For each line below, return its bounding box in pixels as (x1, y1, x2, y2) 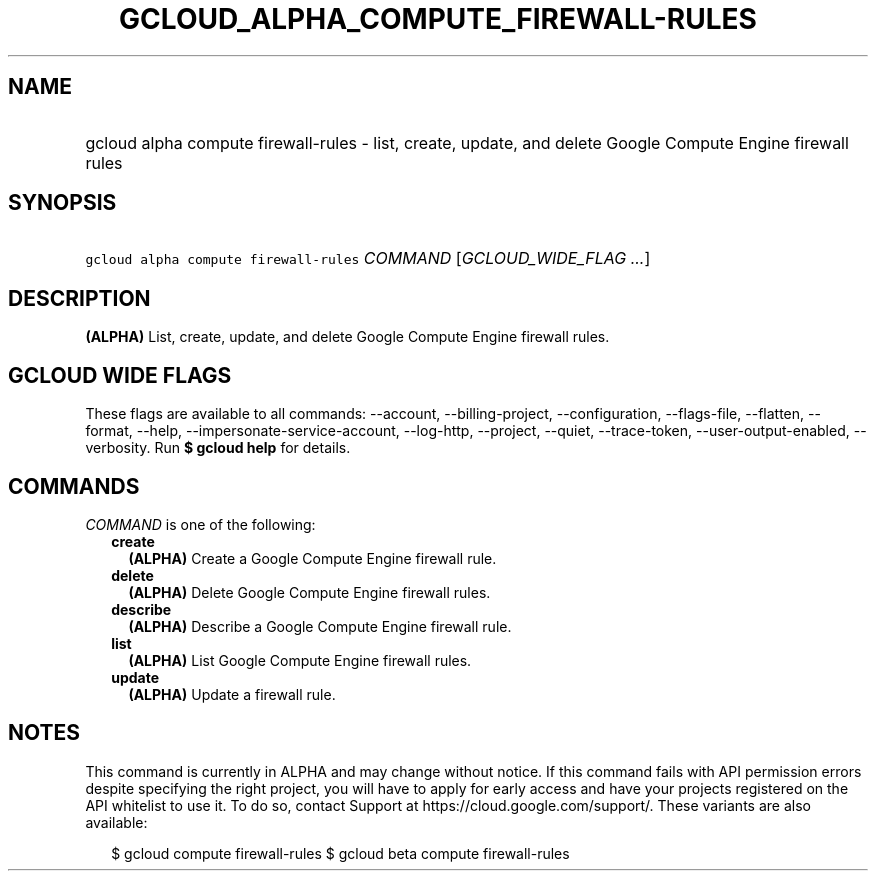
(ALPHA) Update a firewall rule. (128, 685, 336, 703)
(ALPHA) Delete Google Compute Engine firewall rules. (128, 583, 491, 601)
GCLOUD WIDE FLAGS (8, 362, 232, 388)
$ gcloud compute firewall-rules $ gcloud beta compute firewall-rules (111, 844, 570, 862)
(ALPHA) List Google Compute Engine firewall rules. (128, 651, 472, 669)
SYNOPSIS (8, 190, 117, 216)
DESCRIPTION (8, 285, 151, 311)
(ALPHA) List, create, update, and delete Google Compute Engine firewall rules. (85, 328, 610, 346)
